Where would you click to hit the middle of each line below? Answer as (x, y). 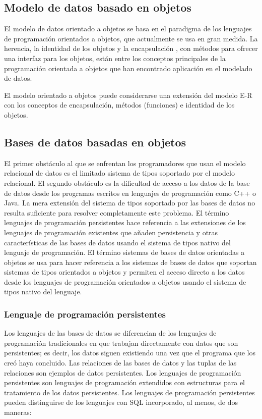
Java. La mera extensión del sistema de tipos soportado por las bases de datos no (130, 203)
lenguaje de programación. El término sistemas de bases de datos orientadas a (124, 252)
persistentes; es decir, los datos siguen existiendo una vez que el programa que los (130, 353)
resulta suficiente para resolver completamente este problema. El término (117, 212)
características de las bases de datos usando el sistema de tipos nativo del (117, 242)
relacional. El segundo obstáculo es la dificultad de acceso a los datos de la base (127, 182)
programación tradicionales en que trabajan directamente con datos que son (121, 343)
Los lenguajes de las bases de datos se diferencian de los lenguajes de (110, 333)
